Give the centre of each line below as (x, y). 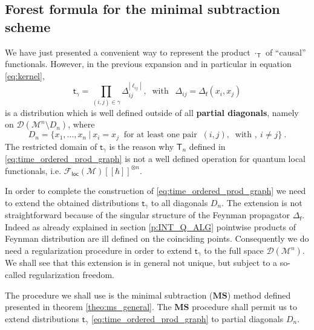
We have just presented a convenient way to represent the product (128, 52)
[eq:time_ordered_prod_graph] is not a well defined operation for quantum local (155, 159)
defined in (207, 146)
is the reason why (142, 146)
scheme (28, 26)
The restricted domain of (51, 146)
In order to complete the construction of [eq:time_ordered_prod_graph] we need (155, 191)
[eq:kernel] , (25, 75)
